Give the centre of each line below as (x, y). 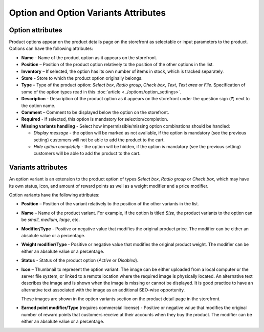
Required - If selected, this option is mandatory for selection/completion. (95, 119)
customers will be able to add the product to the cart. (87, 154)
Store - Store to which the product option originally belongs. (82, 78)
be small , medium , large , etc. (51, 220)
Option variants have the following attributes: (54, 195)
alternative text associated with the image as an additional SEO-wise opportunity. (103, 290)
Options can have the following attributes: (51, 48)
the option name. (38, 106)
